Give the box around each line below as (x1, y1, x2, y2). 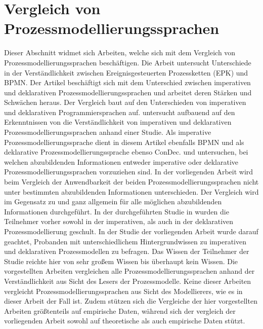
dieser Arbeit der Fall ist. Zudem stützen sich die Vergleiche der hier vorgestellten (4, 296, 257, 306)
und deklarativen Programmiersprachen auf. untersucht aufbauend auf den (4, 106, 235, 117)
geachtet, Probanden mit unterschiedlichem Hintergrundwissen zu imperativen (4, 236, 246, 246)
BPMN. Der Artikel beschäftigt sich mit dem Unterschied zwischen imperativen (4, 77, 251, 88)
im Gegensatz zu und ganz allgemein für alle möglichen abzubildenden (4, 196, 222, 207)
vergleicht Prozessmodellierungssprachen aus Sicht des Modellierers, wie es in (4, 285, 243, 296)
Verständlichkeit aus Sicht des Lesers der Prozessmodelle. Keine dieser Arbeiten (4, 275, 251, 286)
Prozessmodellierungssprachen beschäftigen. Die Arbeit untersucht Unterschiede (4, 57, 251, 67)
